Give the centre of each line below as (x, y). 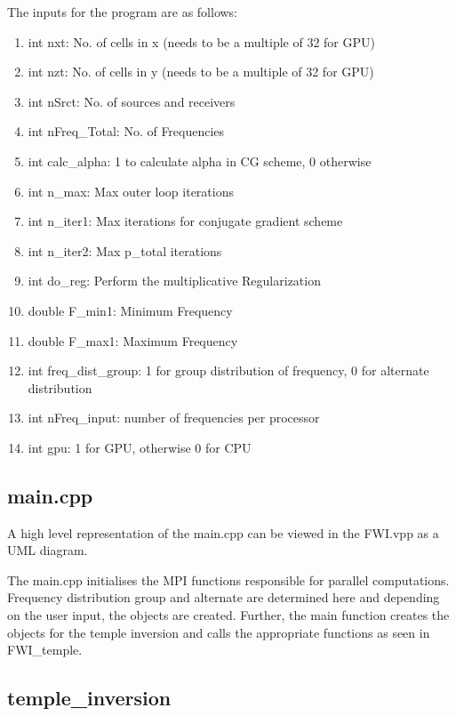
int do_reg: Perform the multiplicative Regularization (174, 281)
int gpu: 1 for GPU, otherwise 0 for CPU (140, 447)
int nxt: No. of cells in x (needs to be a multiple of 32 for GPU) (201, 41)
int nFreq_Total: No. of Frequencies (126, 131)
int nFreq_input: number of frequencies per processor (174, 418)
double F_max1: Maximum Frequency (133, 340)
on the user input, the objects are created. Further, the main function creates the (228, 615)
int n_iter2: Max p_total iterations (125, 250)
